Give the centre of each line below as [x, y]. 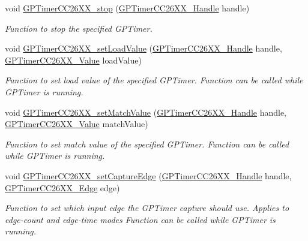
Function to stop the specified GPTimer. [79, 28]
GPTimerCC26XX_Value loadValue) [73, 60]
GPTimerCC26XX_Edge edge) [62, 187]
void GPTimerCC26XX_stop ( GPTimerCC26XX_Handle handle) [127, 8]
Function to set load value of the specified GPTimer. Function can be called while [154, 80]
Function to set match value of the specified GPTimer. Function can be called [147, 144]
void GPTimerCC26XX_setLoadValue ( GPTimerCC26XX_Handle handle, [143, 48]
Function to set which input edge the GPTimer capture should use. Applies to [147, 208]
